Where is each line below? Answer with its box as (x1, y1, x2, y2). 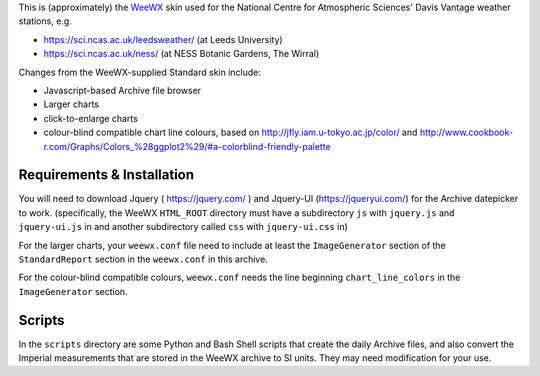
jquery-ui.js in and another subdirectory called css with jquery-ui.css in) (18, 221, 349, 233)
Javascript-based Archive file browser (43, 84, 202, 96)
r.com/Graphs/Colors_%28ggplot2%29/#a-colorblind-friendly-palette (43, 140, 332, 152)
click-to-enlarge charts (43, 112, 139, 124)
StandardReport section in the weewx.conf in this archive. (18, 253, 269, 265)
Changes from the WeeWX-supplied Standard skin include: (18, 66, 262, 78)
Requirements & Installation (18, 166, 195, 184)
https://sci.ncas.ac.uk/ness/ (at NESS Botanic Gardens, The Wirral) (43, 48, 320, 60)
